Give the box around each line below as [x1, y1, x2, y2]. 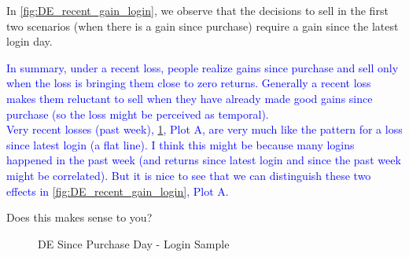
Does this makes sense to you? [6, 209, 153, 226]
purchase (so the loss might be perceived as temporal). [6, 105, 269, 122]
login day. [6, 33, 53, 50]
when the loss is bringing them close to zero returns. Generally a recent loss [6, 75, 371, 91]
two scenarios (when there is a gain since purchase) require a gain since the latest [6, 17, 399, 34]
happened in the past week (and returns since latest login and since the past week [6, 152, 401, 168]
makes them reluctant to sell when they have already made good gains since [6, 90, 373, 106]
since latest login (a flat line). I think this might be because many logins [6, 136, 355, 152]
